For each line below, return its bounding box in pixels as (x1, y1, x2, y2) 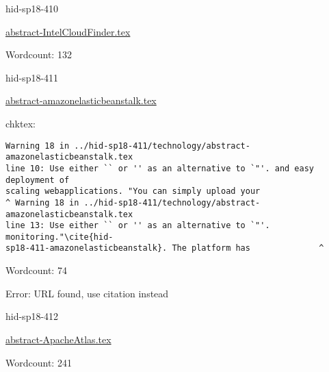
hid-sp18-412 (5, 309, 59, 323)
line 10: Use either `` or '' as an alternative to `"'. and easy (5, 163, 315, 173)
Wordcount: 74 (5, 263, 67, 277)
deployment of (5, 175, 70, 185)
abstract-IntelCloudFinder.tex (5, 24, 131, 38)
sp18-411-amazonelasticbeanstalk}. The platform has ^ (5, 243, 324, 253)
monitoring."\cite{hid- (5, 232, 114, 242)
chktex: (5, 116, 36, 130)
